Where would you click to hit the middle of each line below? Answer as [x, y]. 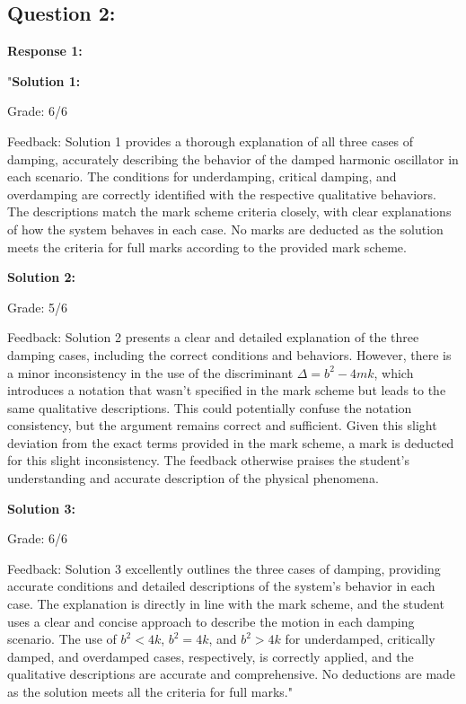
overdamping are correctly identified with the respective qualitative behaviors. [222, 194]
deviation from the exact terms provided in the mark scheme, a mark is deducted [231, 442]
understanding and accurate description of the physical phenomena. [193, 478]
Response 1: [45, 51]
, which [394, 372]
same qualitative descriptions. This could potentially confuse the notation [210, 407]
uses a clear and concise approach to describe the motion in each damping [211, 621]
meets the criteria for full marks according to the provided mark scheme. [207, 246]
